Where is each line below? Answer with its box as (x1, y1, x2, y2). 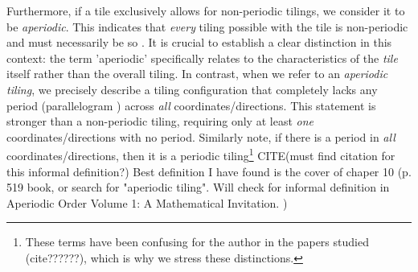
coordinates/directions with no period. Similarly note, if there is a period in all (6, 128, 395, 145)
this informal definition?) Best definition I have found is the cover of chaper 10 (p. (6, 163, 412, 179)
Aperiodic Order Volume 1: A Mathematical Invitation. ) (6, 194, 288, 211)
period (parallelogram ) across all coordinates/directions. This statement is (6, 97, 376, 113)
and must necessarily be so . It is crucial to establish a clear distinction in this (6, 34, 392, 51)
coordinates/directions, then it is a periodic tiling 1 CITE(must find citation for (6, 145, 395, 163)
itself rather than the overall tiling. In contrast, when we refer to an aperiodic (6, 65, 388, 82)
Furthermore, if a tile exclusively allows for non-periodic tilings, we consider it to (6, 2, 405, 19)
